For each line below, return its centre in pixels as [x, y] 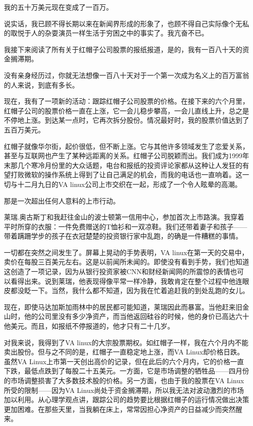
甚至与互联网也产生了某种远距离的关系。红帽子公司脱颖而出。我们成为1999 [123, 156]
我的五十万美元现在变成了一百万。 [58, 7]
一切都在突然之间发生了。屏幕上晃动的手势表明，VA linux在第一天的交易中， [126, 252]
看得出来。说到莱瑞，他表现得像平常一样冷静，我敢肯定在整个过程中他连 [126, 281]
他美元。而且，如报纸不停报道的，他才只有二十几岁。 [89, 326]
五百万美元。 [24, 129]
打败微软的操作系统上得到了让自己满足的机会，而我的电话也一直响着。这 [126, 175]
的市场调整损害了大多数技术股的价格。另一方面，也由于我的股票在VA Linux [124, 380]
